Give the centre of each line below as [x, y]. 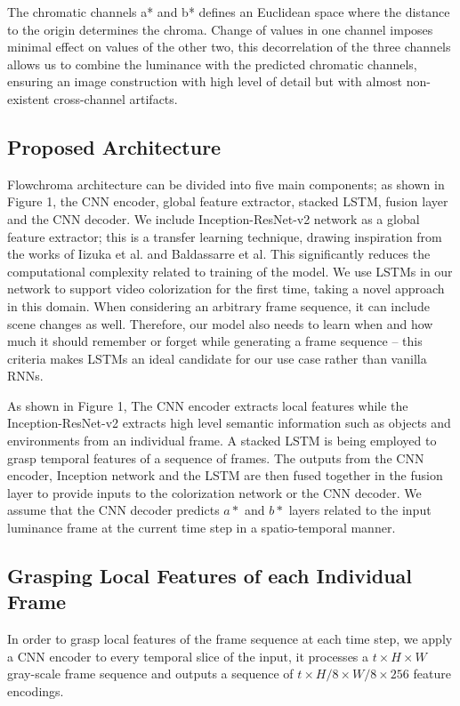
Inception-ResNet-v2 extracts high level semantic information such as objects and [229, 423]
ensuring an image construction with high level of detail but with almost [205, 81]
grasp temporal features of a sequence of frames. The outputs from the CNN [216, 457]
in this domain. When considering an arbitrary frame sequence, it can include [218, 305]
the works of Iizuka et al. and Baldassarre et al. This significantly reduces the [219, 254]
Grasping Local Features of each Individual [210, 576]
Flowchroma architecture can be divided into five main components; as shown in [226, 184]
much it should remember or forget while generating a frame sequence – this [215, 341]
